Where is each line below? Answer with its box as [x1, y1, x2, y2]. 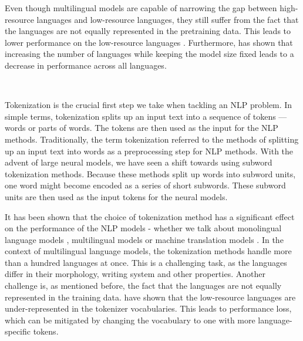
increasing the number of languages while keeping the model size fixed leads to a [5, 48, 294, 60]
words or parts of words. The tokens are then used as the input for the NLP [5, 121, 278, 134]
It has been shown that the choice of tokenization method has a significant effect [5, 210, 295, 222]
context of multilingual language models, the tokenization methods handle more [5, 245, 292, 257]
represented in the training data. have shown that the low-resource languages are [5, 291, 296, 303]
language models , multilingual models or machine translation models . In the [5, 233, 284, 245]
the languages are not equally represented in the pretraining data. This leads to [5, 25, 291, 37]
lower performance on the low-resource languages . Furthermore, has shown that [5, 36, 293, 48]
